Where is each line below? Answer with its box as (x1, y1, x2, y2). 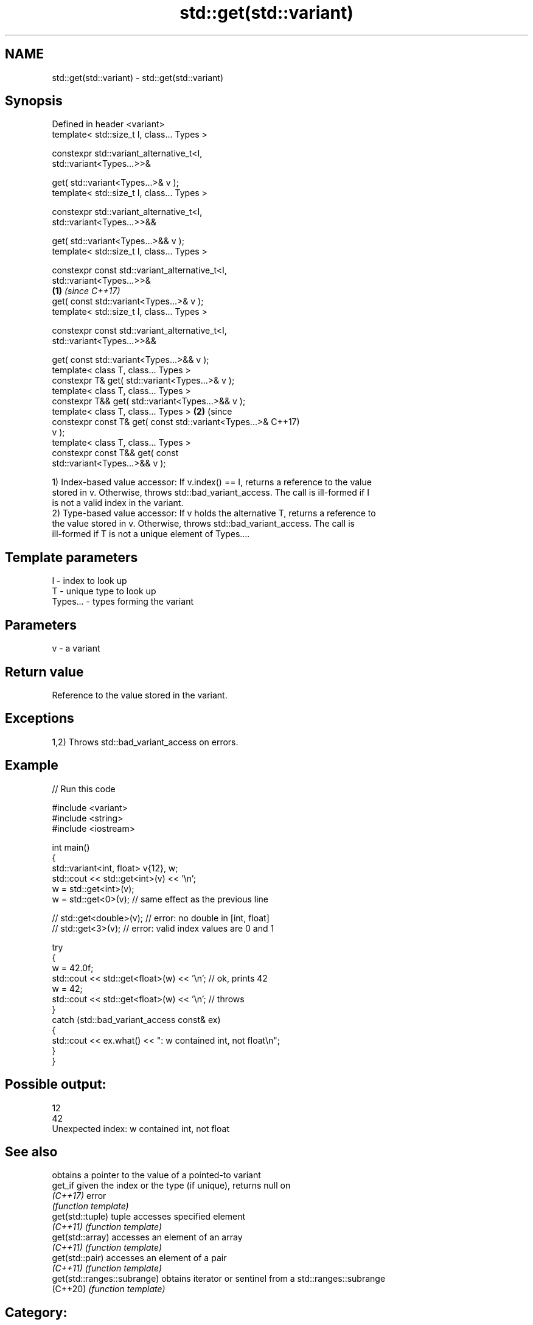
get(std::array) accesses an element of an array (52, 1232, 243, 1243)
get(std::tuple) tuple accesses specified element (52, 1211, 246, 1222)
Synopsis (5, 93, 63, 109)
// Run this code (52, 783, 116, 794)
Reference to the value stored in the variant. (52, 689, 228, 700)
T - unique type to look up (52, 586, 156, 597)
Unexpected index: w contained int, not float (52, 1123, 229, 1134)
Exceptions (5, 711, 74, 726)
